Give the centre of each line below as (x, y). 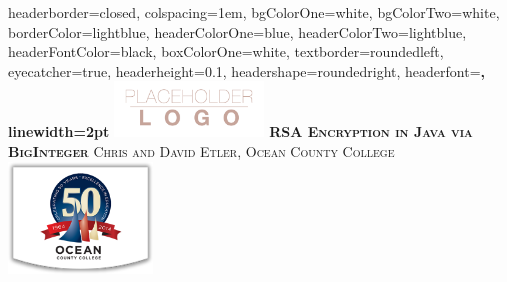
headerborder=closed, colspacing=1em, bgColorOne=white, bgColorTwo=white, (254, 12)
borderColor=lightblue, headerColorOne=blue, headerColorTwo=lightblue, (237, 31)
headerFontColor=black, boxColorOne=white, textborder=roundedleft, (226, 51)
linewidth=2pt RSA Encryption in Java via (240, 131)
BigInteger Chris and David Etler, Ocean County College (201, 150)
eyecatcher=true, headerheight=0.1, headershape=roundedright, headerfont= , (246, 70)
